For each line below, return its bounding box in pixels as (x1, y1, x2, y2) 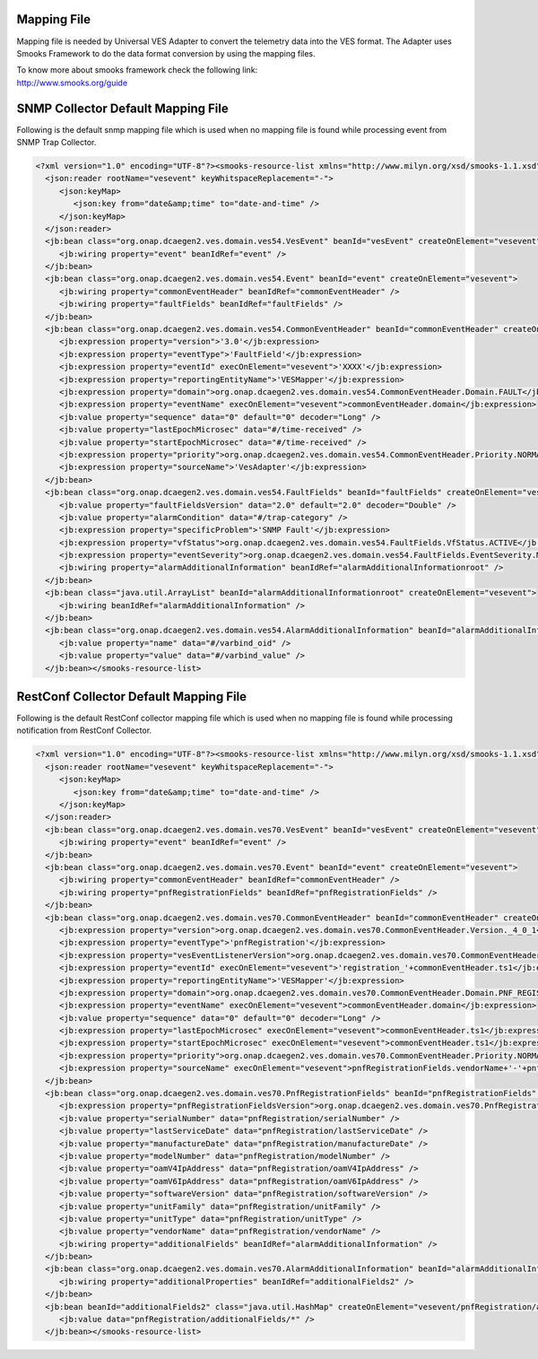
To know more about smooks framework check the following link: (16, 65, 258, 75)
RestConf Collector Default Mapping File (16, 689, 247, 704)
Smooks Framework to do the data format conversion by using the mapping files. (16, 48, 316, 58)
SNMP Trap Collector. (16, 136, 97, 147)
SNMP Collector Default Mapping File (16, 100, 229, 116)
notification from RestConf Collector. (16, 725, 152, 736)
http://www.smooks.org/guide (16, 77, 128, 88)
